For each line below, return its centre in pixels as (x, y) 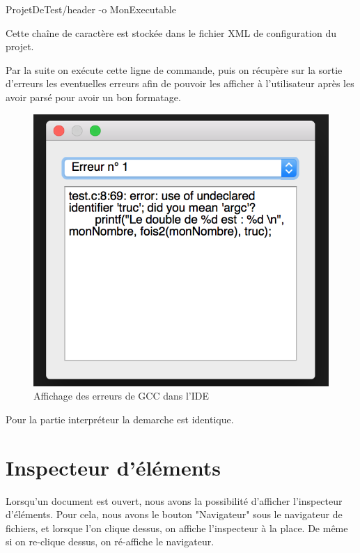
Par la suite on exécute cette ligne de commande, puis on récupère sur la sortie (174, 69)
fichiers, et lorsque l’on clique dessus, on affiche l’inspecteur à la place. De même (177, 528)
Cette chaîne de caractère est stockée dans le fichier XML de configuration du (171, 32)
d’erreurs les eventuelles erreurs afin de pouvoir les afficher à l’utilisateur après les (180, 83)
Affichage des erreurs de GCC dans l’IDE (122, 396)
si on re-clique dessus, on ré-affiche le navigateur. (110, 541)
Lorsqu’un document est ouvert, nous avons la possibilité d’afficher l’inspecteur (174, 500)
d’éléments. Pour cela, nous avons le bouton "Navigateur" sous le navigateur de (174, 514)
